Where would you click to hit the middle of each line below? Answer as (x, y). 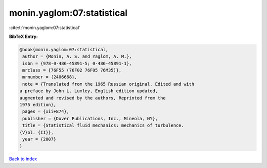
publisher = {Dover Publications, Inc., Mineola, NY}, (90, 118)
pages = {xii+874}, (46, 112)
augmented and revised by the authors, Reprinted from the (92, 98)
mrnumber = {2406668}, (50, 77)
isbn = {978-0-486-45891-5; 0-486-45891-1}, (77, 63)
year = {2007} (39, 139)
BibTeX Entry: (23, 36)
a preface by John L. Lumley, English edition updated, (89, 91)
